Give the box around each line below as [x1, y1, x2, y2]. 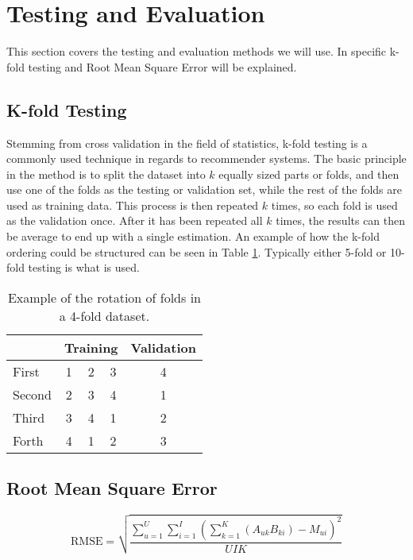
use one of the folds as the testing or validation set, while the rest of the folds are [6, 181, 403, 198]
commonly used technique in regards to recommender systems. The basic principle [6, 150, 407, 167]
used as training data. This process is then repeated [6, 196, 259, 213]
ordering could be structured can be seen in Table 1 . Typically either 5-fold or [6, 243, 387, 260]
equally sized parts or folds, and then [218, 165, 399, 182]
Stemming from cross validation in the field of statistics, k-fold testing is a [6, 134, 368, 151]
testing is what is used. [28, 259, 140, 276]
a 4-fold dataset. [59, 306, 150, 325]
